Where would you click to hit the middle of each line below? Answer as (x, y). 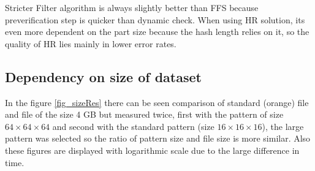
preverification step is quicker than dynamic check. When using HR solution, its (155, 19)
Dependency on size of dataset (103, 76)
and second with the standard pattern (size (133, 126)
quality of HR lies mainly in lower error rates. (91, 43)
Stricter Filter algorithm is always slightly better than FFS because (132, 7)
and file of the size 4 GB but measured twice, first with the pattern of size (144, 114)
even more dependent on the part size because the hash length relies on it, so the (157, 32)
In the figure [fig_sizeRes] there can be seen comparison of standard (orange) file (157, 102)
